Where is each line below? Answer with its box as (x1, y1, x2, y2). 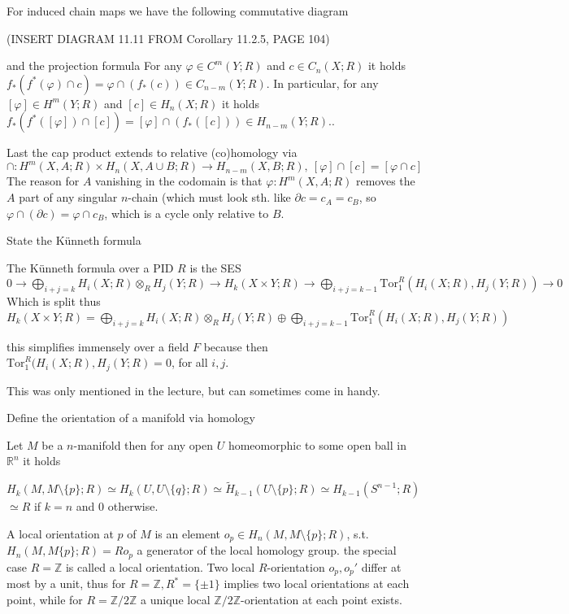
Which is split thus (7, 293, 101, 310)
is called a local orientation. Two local (65, 558, 255, 575)
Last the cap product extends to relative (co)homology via (7, 144, 298, 161)
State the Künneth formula (7, 232, 141, 249)
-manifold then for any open (73, 436, 214, 453)
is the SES (189, 259, 241, 276)
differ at (361, 558, 402, 575)
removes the (355, 172, 415, 189)
